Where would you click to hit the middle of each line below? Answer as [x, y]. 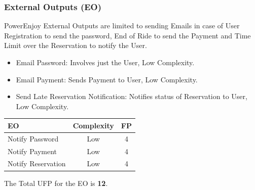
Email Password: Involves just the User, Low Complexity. [105, 62]
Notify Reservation [37, 163]
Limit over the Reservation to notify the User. [76, 45]
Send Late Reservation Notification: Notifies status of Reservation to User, [132, 96]
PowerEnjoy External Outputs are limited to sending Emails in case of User [122, 26]
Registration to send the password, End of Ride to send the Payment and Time [128, 35]
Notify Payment [32, 151]
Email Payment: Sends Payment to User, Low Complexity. [107, 79]
